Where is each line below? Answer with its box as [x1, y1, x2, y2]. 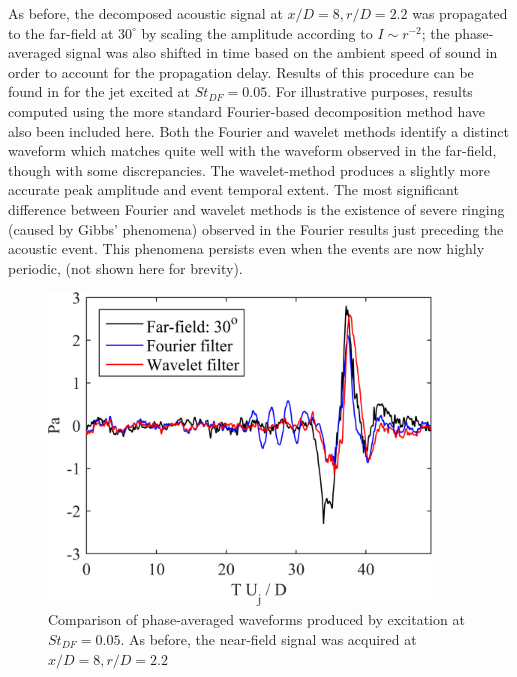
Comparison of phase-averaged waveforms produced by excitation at [48, 609, 465, 630]
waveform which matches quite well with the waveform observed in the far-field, [8, 140, 497, 161]
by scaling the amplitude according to [141, 22, 373, 43]
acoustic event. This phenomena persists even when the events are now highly [8, 238, 485, 259]
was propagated [412, 3, 508, 23]
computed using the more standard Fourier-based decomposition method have [8, 100, 486, 121]
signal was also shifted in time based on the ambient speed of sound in [65, 42, 498, 63]
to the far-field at [8, 22, 114, 43]
